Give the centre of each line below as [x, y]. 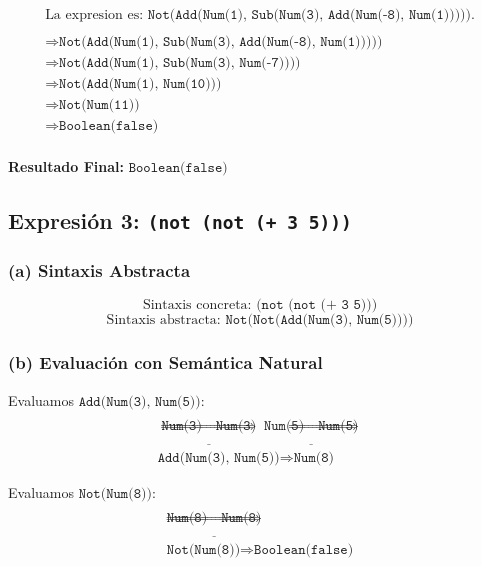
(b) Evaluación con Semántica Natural [165, 362]
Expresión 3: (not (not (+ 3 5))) [180, 220]
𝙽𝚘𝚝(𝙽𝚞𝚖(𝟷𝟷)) [99, 105]
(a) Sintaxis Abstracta [99, 270]
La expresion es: [94, 15]
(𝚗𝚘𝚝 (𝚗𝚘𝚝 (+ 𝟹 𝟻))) [317, 305]
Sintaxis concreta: [197, 305]
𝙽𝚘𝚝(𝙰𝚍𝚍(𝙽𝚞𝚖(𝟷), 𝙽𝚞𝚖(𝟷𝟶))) [140, 84]
